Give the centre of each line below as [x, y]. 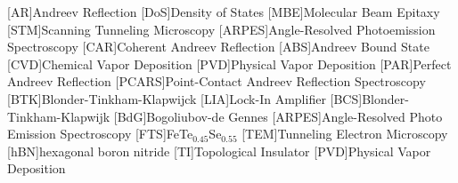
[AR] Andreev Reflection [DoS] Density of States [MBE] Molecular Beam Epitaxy [224, 12]
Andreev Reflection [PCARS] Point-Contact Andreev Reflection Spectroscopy [217, 81]
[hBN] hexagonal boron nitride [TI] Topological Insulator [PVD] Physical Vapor [219, 151]
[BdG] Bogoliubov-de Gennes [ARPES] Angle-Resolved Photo [278, 116]
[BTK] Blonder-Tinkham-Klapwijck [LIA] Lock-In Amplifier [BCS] [185, 98]
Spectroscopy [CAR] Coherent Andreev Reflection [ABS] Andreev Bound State [218, 47]
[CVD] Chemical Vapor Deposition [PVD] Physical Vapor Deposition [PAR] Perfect [229, 64]
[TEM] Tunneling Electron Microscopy [345, 134]
